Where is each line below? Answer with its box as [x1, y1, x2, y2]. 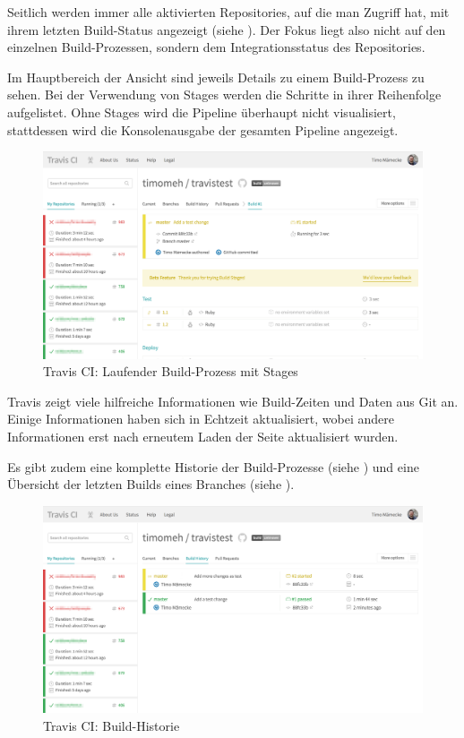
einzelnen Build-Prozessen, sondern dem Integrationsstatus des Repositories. [7, 38, 425, 56]
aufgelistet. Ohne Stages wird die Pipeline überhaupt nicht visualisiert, [7, 102, 396, 121]
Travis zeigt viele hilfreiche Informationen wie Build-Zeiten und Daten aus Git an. [7, 391, 459, 410]
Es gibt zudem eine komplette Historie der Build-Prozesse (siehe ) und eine [7, 457, 419, 476]
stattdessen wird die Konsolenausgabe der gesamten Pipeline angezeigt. [7, 120, 399, 139]
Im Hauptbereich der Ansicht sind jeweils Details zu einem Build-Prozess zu [7, 67, 425, 86]
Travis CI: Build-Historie [43, 716, 180, 734]
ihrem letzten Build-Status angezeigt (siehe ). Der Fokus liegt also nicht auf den [7, 20, 446, 39]
